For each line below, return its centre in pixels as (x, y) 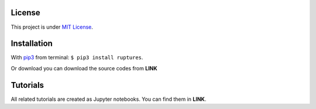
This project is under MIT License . (52, 27)
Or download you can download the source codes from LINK (84, 68)
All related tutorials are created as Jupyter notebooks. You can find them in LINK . (109, 99)
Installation (32, 44)
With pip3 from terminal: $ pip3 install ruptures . (77, 57)
